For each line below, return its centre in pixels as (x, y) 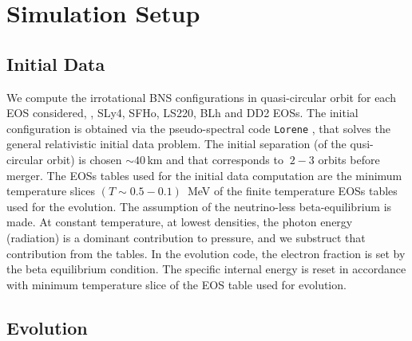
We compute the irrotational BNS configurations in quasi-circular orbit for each (201, 97)
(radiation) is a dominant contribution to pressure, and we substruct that (186, 237)
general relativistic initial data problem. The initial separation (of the (176, 144)
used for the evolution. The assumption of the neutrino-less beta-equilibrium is (199, 206)
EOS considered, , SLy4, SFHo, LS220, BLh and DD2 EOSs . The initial (182, 113)
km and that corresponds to (215, 160)
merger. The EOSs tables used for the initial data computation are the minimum (204, 175)
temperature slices (51, 191)
